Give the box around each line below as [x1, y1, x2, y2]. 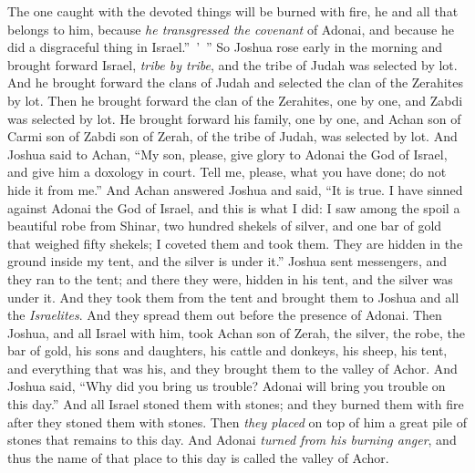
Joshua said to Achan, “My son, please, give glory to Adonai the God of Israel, [7, 144, 448, 163]
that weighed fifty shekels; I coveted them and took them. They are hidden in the [7, 233, 463, 252]
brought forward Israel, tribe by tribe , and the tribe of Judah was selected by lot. [7, 55, 458, 74]
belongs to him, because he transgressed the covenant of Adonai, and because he [7, 19, 454, 38]
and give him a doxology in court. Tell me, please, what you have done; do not [7, 162, 447, 181]
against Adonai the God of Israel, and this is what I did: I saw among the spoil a [7, 198, 460, 217]
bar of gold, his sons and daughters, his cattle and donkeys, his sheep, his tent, [7, 341, 448, 360]
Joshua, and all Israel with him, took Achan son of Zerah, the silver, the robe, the [7, 323, 465, 342]
